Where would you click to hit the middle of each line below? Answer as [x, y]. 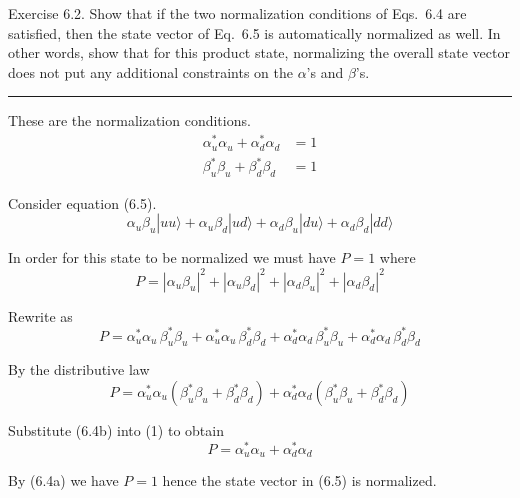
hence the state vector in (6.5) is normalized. [299, 480]
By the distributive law [79, 369]
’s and [325, 71]
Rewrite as [40, 315]
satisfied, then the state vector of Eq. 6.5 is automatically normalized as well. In [254, 32]
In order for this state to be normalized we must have [172, 257]
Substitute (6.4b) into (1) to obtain [116, 430]
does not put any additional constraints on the [150, 71]
